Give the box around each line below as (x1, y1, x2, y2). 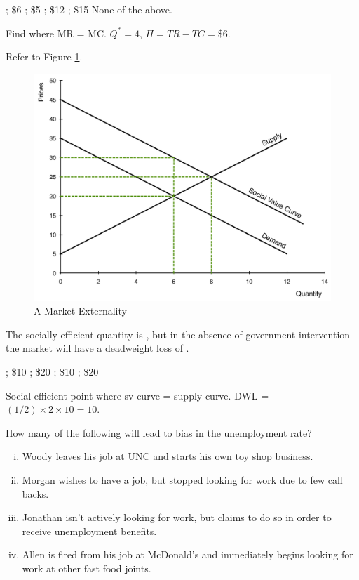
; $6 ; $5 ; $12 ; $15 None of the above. (6, 2, 172, 16)
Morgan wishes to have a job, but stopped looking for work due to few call (22, 472, 343, 487)
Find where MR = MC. (6, 25, 107, 40)
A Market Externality (34, 303, 127, 318)
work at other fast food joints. (22, 560, 151, 575)
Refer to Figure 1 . (6, 49, 83, 64)
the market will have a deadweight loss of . (6, 341, 189, 355)
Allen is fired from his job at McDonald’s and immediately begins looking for (22, 547, 353, 562)
